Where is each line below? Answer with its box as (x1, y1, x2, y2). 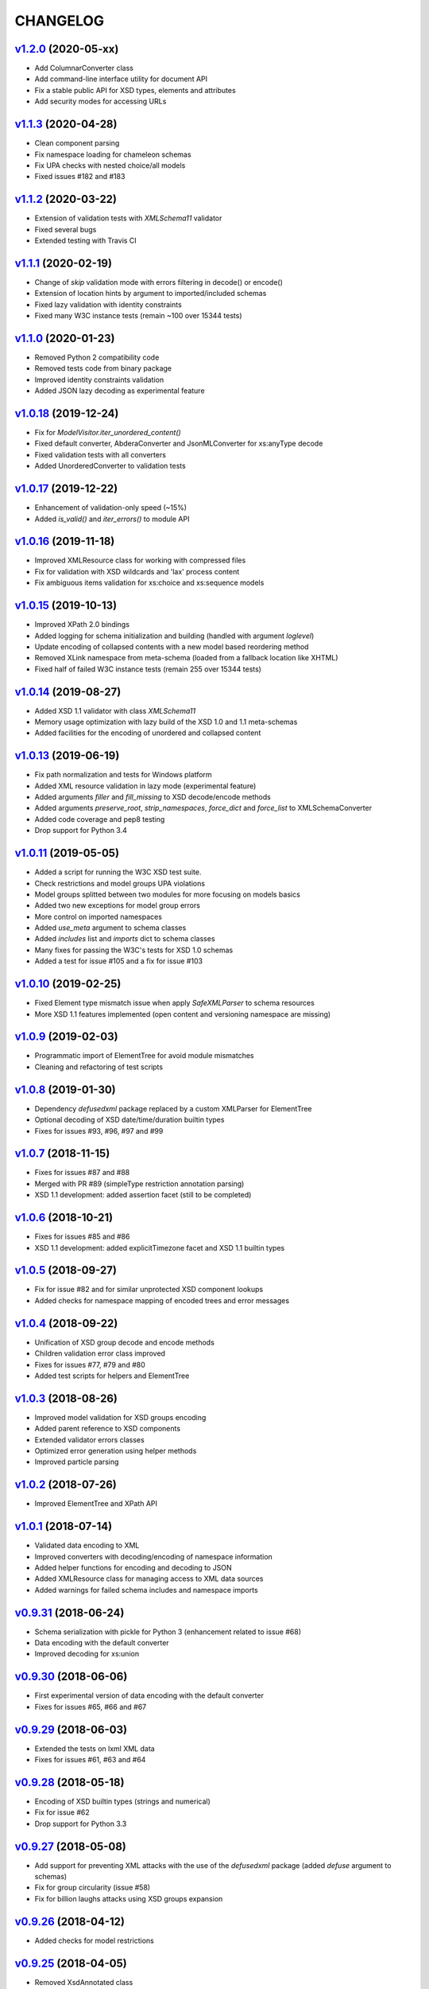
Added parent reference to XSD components (34, 1424, 181, 1434)
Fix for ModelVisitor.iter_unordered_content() (34, 428, 182, 438)
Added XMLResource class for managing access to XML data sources (34, 1574, 264, 1583)
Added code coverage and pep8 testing (34, 814, 165, 823)
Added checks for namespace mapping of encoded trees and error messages (34, 1295, 290, 1305)
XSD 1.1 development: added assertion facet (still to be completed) (34, 1190, 252, 1200)
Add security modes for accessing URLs (34, 96, 167, 107)
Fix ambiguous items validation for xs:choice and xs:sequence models (34, 578, 265, 588)
